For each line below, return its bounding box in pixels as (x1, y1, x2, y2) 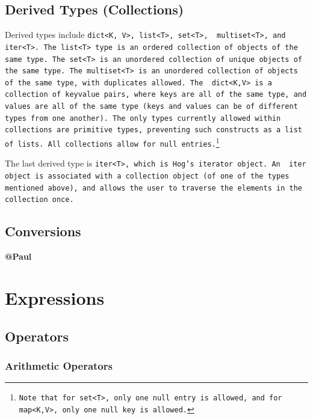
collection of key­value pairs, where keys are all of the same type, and (5, 90, 307, 99)
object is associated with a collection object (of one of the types (5, 172, 290, 181)
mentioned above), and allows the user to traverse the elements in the (5, 183, 302, 192)
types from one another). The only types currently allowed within (5, 114, 281, 123)
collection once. (5, 195, 74, 204)
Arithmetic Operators (5, 358, 113, 373)
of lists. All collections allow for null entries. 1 (5, 135, 220, 148)
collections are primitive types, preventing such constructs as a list (5, 126, 302, 135)
